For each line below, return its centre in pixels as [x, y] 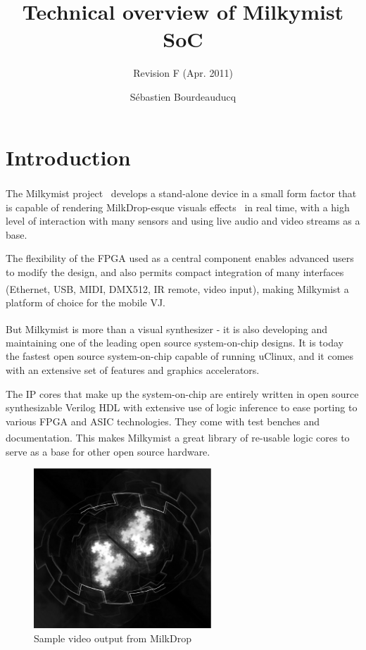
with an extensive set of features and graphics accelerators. [133, 369]
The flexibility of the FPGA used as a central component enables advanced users [180, 258]
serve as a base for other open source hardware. [108, 451]
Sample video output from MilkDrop [113, 638]
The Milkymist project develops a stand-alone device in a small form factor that [181, 193]
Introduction [68, 157]
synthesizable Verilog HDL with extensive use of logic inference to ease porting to [182, 407]
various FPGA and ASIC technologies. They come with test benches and [163, 421]
